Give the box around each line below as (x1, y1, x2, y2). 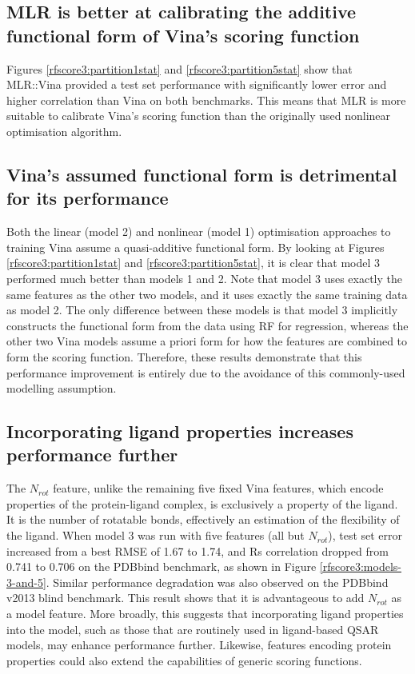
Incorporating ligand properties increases (6, 419, 353, 444)
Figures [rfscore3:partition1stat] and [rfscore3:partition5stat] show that (6, 60, 353, 77)
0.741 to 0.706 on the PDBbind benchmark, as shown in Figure (6, 558, 317, 575)
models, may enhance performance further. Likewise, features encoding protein (6, 636, 392, 653)
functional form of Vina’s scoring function (6, 22, 360, 47)
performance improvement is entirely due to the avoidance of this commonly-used (6, 364, 405, 381)
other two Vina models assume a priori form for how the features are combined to (6, 333, 408, 349)
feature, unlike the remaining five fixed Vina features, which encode (53, 480, 384, 497)
